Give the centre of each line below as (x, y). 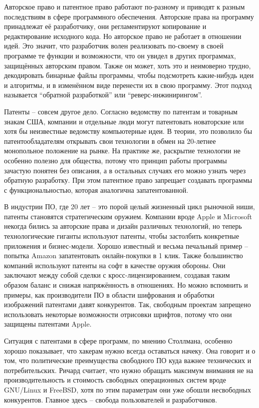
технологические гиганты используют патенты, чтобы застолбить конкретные (122, 236)
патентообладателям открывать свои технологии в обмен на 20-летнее (110, 141)
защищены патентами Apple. (48, 324)
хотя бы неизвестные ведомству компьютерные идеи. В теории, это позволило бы (128, 131)
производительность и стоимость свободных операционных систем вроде (115, 380)
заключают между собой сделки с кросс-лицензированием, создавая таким (117, 275)
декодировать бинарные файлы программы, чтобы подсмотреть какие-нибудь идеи (129, 75)
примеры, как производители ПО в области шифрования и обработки (109, 294)
